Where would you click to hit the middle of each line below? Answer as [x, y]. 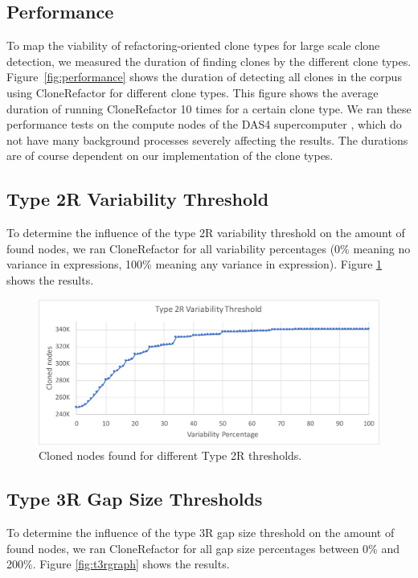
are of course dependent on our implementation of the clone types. [170, 156]
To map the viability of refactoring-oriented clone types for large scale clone [193, 45]
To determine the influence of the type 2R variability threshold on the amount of [206, 233]
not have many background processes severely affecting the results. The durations [207, 139]
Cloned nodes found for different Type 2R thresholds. [170, 455]
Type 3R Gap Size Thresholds [135, 499]
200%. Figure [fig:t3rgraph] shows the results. [118, 564]
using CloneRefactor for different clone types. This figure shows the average [193, 92]
